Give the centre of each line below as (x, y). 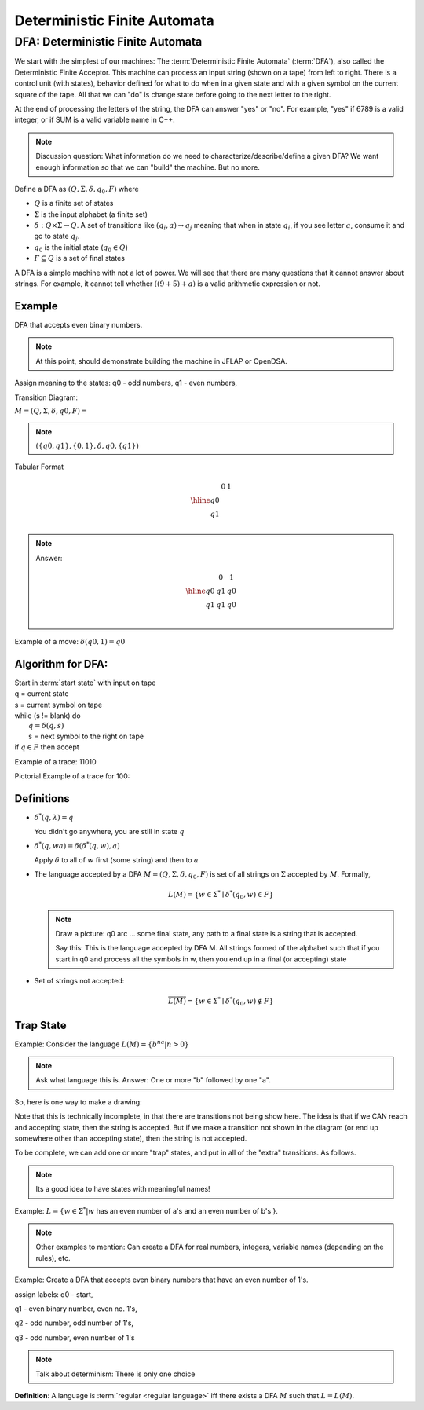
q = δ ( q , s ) (46, 726)
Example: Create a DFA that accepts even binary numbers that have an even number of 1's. (162, 1280)
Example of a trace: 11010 (56, 761)
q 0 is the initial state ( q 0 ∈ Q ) (81, 248)
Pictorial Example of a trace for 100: (72, 776)
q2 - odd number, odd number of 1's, (74, 1323)
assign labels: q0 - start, (54, 1294)
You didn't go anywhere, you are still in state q (109, 831)
